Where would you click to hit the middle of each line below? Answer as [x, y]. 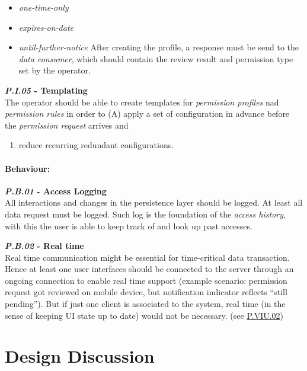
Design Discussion [80, 356]
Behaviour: [28, 168]
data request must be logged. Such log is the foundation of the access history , [145, 214]
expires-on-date [46, 27]
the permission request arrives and [67, 125]
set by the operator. [55, 70]
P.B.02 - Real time [44, 246]
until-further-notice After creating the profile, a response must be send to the [159, 47]
